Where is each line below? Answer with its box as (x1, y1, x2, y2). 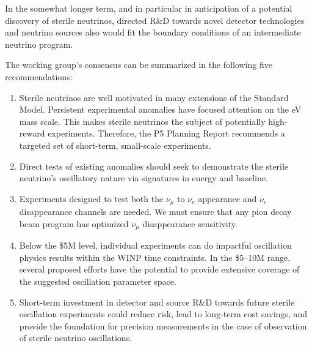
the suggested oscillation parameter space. (19, 275, 176, 287)
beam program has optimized (19, 217, 129, 230)
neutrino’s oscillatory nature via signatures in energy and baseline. (19, 171, 268, 184)
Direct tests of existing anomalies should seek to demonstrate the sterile (19, 159, 289, 172)
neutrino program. (5, 37, 73, 50)
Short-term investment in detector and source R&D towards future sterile (19, 295, 295, 308)
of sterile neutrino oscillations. (19, 331, 132, 344)
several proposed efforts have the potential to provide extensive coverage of (19, 263, 300, 276)
